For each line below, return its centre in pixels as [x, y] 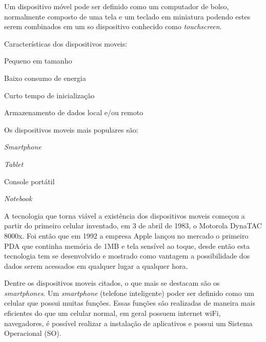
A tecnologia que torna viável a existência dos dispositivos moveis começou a [125, 215]
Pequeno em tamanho [38, 61]
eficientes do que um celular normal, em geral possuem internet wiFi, [112, 313]
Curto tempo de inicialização [49, 95]
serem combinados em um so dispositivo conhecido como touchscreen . [113, 26]
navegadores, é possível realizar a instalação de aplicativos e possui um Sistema [128, 323]
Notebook [18, 198]
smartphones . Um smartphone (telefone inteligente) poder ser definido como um [129, 293]
